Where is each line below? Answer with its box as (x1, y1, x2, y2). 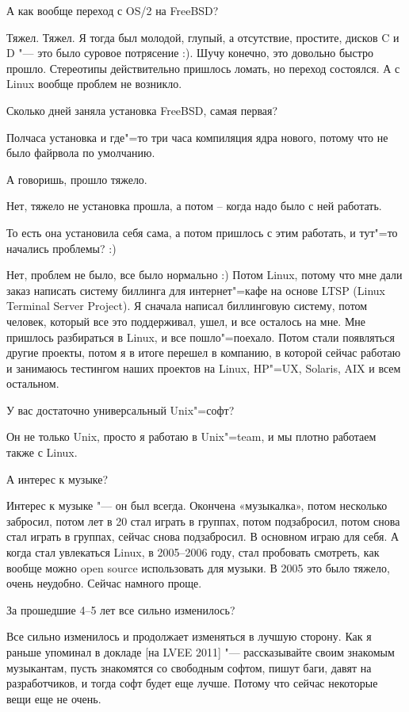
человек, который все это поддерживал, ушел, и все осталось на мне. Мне (6, 312, 366, 329)
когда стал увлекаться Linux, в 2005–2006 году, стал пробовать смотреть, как (6, 544, 380, 561)
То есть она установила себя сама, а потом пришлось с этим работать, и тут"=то (6, 224, 398, 240)
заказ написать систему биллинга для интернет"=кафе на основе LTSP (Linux (6, 281, 385, 298)
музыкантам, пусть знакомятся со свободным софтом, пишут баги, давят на (6, 659, 372, 676)
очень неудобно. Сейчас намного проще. (6, 575, 202, 591)
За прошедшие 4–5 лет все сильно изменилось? (6, 601, 235, 618)
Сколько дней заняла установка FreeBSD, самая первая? (6, 101, 278, 118)
